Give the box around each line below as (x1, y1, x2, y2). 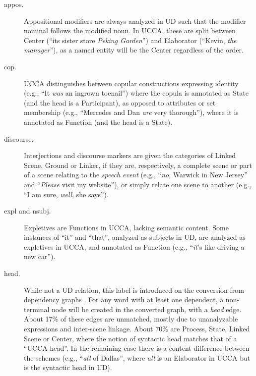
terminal (24, 304, 50, 314)
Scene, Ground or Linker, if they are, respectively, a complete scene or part (24, 160, 252, 170)
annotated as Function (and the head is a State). (24, 116, 173, 127)
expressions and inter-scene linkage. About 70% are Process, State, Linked (24, 323, 250, 334)
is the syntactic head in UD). (24, 362, 112, 373)
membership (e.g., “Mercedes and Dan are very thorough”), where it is (24, 107, 239, 117)
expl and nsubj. (4, 206, 51, 216)
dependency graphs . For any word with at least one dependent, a (24, 294, 224, 305)
